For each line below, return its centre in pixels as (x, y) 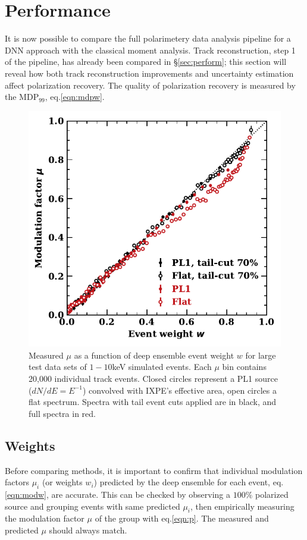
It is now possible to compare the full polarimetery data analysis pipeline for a (148, 38)
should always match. (88, 530)
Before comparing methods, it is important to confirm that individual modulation (154, 470)
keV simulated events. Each (162, 367)
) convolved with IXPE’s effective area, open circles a (179, 390)
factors (17, 482)
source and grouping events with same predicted (93, 506)
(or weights (62, 482)
